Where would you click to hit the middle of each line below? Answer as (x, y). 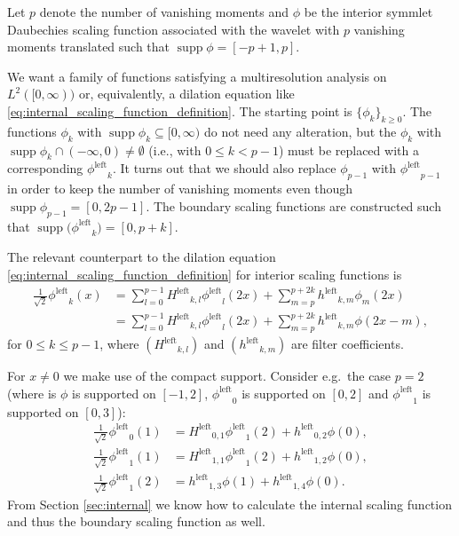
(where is (32, 393)
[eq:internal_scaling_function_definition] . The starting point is (180, 110)
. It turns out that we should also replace (224, 168)
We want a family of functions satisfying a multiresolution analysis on (197, 76)
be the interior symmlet (368, 12)
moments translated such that (89, 47)
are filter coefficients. (347, 344)
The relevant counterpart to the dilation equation (142, 257)
